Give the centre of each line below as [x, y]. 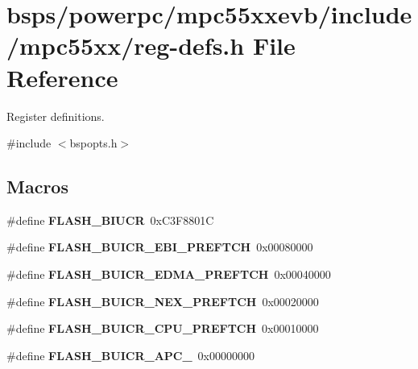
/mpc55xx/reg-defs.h [126, 46]
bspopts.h [93, 143]
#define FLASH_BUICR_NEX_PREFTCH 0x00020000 [163, 301]
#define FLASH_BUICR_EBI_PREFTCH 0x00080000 [160, 247]
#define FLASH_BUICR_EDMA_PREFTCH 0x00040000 [169, 274]
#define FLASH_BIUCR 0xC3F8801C [110, 220]
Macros [37, 187]
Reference [62, 77]
